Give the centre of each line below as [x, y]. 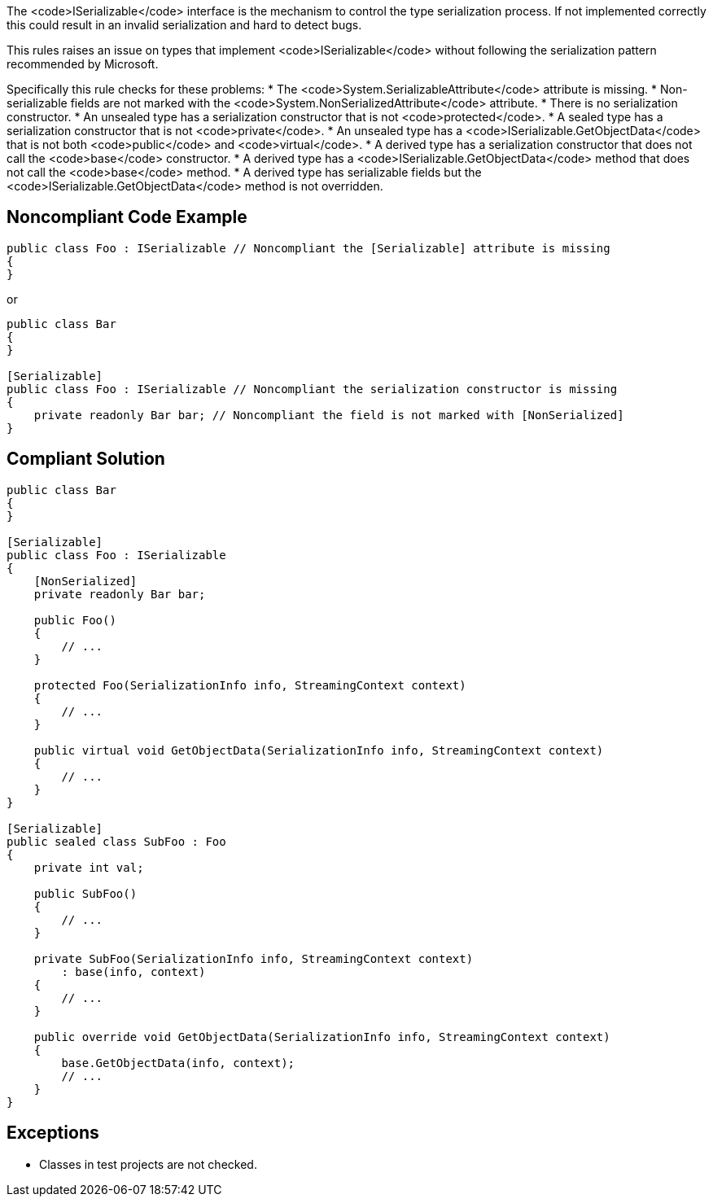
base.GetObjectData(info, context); [178, 1063]
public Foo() [75, 620]
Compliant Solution [86, 459]
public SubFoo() [85, 893]
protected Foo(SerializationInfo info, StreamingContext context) [250, 685]
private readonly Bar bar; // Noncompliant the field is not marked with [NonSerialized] [329, 415]
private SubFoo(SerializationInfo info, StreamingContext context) [254, 958]
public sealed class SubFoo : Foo [116, 841]
